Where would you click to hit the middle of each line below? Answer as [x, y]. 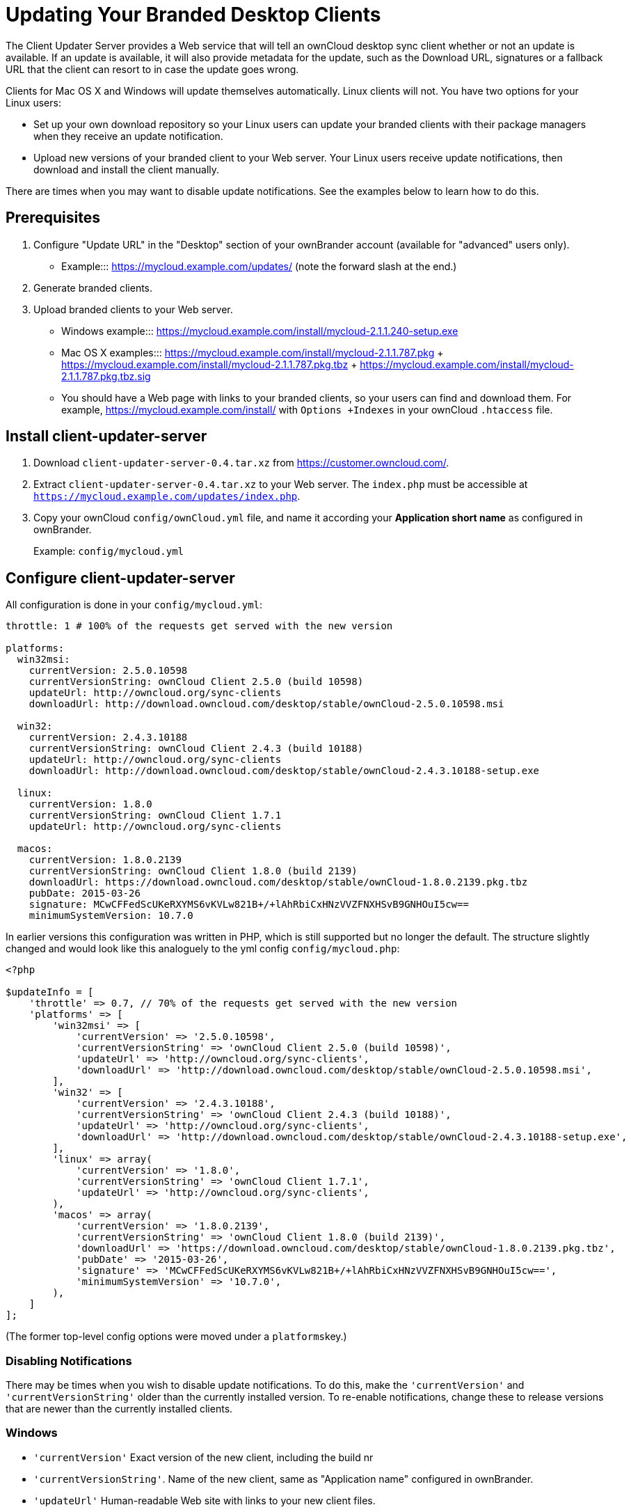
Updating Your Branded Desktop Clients [193, 15]
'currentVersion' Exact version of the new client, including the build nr [203, 1457]
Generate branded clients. [93, 288]
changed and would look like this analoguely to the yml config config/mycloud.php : [203, 949]
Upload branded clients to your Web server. [133, 309]
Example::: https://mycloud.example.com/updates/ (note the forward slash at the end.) [259, 266]
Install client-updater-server [106, 436]
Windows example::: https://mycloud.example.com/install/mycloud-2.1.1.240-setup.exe [260, 331]
